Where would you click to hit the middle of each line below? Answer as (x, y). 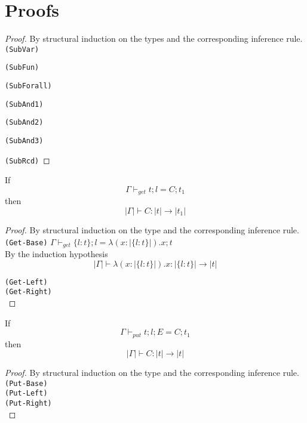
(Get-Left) (26, 282)
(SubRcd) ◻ (27, 160)
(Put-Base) (26, 383)
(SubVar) (22, 49)
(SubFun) (22, 68)
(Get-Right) (28, 292)
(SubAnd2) (24, 123)
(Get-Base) (26, 243)
